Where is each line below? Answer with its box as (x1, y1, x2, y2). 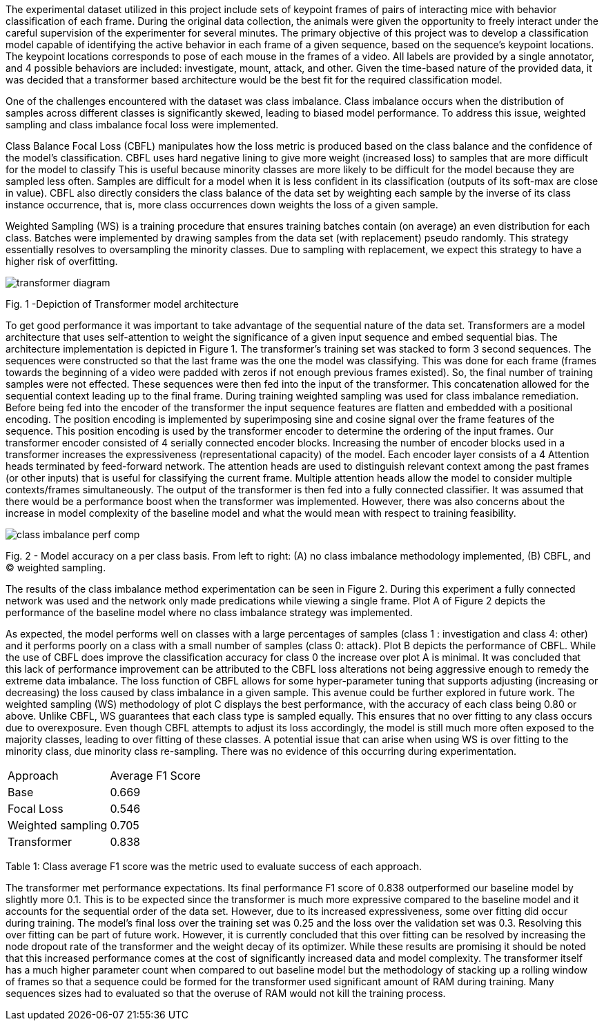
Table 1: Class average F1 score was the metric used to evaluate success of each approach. (6, 860, 422, 872)
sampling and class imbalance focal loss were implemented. (6, 119, 279, 130)
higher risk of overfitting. (6, 255, 118, 267)
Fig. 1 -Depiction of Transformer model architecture (6, 298, 239, 310)
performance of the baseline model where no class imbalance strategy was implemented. (6, 606, 413, 618)
